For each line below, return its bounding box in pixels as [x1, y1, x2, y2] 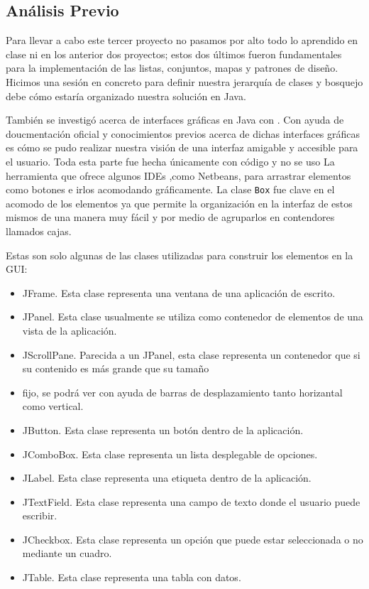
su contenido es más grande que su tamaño [22, 361, 209, 376]
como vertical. [22, 399, 84, 414]
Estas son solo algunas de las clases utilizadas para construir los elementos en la [6, 247, 353, 262]
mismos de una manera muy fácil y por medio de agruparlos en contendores [6, 210, 335, 225]
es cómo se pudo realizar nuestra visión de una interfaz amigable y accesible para [6, 140, 358, 155]
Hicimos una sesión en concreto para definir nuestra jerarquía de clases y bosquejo [6, 74, 363, 89]
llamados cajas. [6, 223, 72, 238]
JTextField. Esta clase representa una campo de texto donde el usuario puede [22, 494, 360, 509]
